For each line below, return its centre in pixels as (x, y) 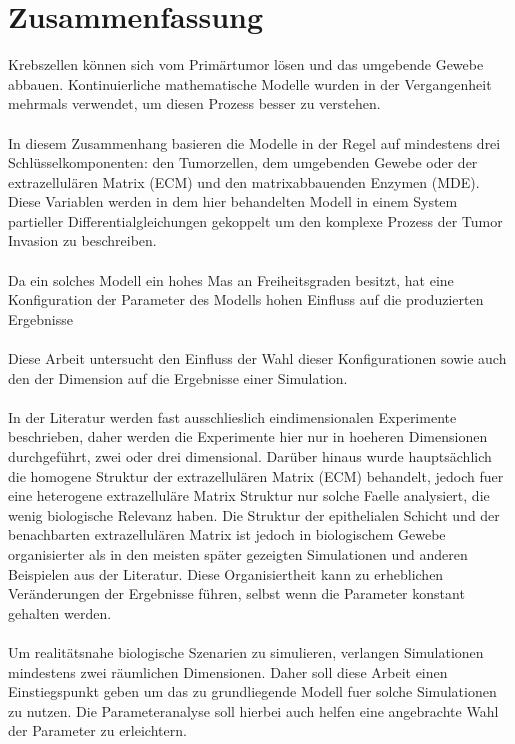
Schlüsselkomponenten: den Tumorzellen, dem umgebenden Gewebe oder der (243, 162)
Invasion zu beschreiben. (82, 240)
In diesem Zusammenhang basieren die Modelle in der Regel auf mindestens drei (254, 142)
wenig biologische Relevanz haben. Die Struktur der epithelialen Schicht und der (254, 514)
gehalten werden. (60, 612)
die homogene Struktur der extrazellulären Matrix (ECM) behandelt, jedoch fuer (256, 475)
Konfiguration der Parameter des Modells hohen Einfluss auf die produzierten (246, 299)
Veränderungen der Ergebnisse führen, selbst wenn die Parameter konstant (236, 593)
